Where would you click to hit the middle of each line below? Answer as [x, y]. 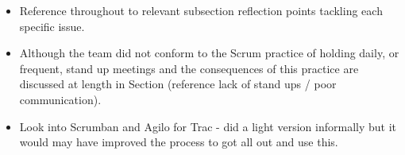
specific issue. [52, 26]
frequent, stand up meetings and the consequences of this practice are [189, 68]
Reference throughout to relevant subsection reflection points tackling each [201, 10]
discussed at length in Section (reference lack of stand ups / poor [178, 84]
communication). [60, 99]
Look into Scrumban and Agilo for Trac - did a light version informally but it [208, 126]
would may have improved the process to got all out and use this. [179, 142]
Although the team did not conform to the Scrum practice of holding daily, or [209, 53]
